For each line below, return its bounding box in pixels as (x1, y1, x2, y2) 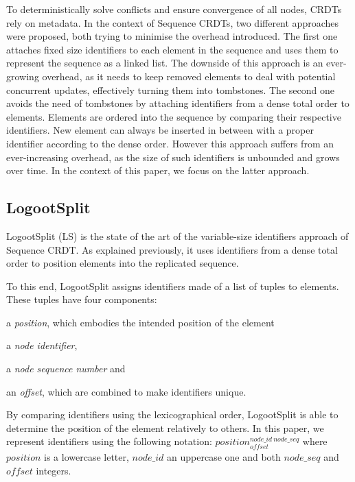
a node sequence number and (6, 361, 126, 376)
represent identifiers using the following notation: (6, 434, 212, 448)
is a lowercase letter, (44, 450, 129, 464)
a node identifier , (6, 338, 78, 352)
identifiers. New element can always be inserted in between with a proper (6, 123, 314, 137)
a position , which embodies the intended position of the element (6, 315, 275, 329)
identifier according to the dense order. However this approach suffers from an (6, 136, 334, 150)
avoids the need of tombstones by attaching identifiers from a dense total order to (6, 96, 350, 110)
